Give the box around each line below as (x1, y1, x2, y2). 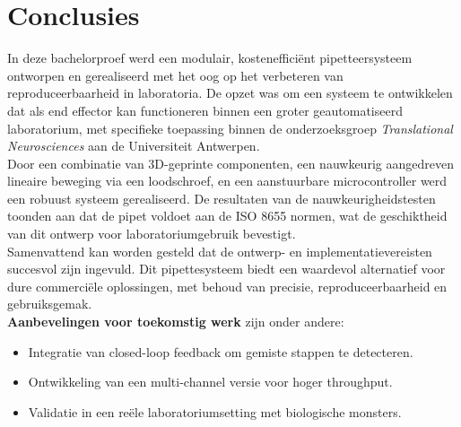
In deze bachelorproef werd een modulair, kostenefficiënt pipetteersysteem (7, 48, 413, 67)
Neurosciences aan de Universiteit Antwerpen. (7, 136, 260, 155)
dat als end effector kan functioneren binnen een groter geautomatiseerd (7, 100, 403, 119)
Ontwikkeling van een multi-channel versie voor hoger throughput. (28, 372, 393, 391)
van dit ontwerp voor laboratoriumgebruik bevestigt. (7, 224, 296, 243)
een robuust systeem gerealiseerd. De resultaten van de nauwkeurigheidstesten (7, 188, 436, 207)
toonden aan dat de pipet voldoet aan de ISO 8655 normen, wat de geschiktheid (7, 206, 448, 225)
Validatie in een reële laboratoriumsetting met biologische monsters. (28, 402, 402, 421)
